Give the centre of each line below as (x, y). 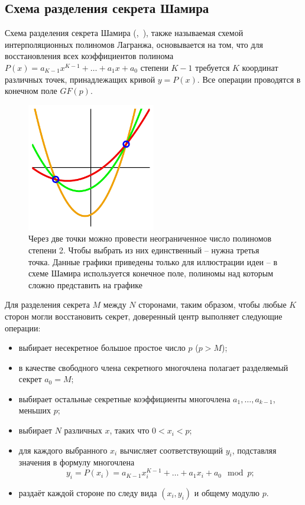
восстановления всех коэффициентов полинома (89, 56)
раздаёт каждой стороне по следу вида (88, 492)
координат (260, 67)
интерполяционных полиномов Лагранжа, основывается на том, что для (134, 44)
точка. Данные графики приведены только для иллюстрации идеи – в (153, 261)
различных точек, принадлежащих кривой (80, 79)
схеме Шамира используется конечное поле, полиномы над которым (151, 273)
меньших (35, 410)
